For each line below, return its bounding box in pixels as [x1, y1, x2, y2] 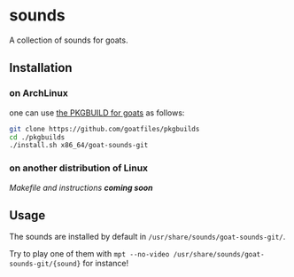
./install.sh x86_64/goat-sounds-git [9, 141, 149, 150]
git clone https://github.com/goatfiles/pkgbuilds [9, 124, 200, 133]
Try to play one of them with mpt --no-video [9, 249, 170, 259]
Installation [9, 60, 73, 75]
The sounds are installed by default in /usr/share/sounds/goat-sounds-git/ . [9, 232, 286, 242]
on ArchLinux [9, 87, 68, 99]
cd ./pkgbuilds [9, 132, 66, 142]
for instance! [82, 258, 129, 269]
